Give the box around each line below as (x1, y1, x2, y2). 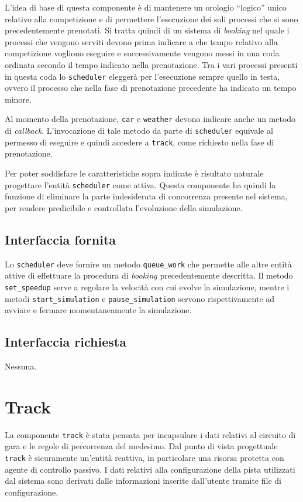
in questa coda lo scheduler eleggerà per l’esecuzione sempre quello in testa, (5, 70, 280, 82)
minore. (5, 93, 32, 105)
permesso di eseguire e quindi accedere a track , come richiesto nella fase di (5, 135, 274, 148)
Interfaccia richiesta (5, 333, 126, 351)
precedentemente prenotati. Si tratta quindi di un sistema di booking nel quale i (5, 24, 290, 36)
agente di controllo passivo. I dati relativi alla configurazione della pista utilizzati (5, 463, 295, 475)
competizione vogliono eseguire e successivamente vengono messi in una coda (5, 47, 280, 59)
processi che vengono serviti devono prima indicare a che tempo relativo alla (5, 35, 278, 48)
